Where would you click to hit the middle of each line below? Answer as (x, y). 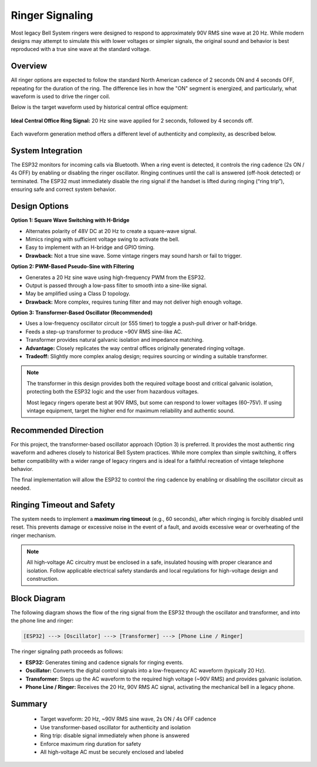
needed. (21, 488)
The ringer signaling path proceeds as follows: (67, 651)
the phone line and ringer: (42, 621)
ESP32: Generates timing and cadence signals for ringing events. (104, 662)
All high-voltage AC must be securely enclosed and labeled (112, 752)
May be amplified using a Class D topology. (78, 294)
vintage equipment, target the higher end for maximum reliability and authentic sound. (131, 411)
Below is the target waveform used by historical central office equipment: (100, 107)
